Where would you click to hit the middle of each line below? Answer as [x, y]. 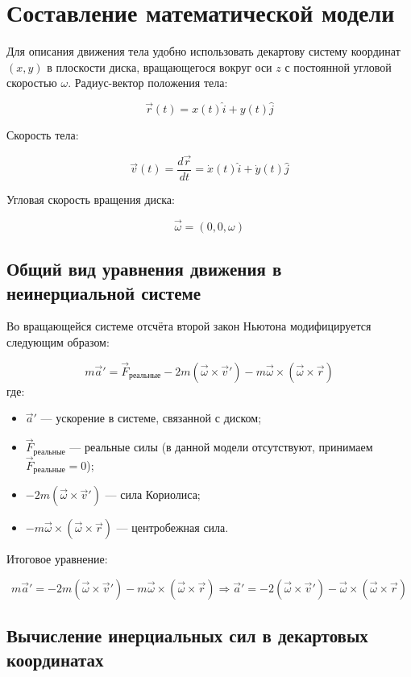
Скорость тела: [43, 135]
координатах [55, 659]
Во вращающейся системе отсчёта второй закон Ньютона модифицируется [189, 326]
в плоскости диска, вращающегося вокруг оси [160, 66]
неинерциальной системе [104, 292]
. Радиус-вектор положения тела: [148, 83]
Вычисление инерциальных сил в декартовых [187, 635]
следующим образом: [58, 342]
